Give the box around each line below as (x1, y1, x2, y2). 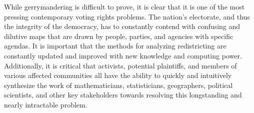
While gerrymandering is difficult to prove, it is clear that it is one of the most (4, 1, 245, 11)
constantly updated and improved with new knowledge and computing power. (4, 50, 242, 60)
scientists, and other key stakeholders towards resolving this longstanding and (4, 89, 242, 100)
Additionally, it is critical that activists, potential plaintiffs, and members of (4, 60, 237, 70)
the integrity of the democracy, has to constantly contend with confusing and (4, 21, 240, 31)
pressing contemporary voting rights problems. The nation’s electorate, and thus (4, 11, 250, 21)
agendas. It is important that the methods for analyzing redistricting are (4, 40, 226, 51)
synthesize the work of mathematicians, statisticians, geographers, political (4, 79, 233, 90)
